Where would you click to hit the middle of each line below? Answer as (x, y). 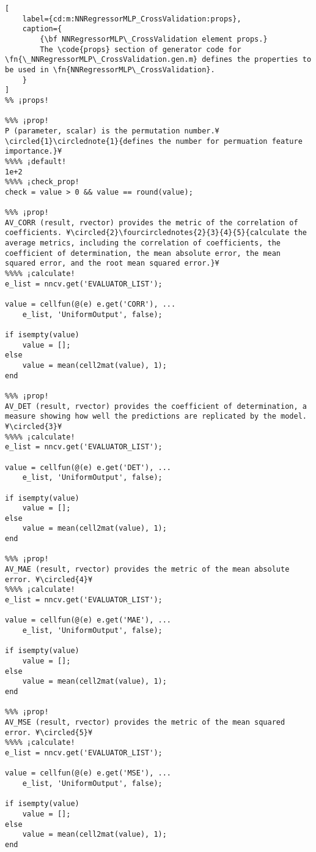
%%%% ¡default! (36, 161)
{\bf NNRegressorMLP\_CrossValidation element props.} (154, 39)
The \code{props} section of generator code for (141, 49)
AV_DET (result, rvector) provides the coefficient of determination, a (156, 406)
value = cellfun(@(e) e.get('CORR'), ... (90, 305)
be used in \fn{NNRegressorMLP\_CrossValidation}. (110, 69)
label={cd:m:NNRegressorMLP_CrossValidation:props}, (132, 19)
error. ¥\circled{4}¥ (49, 579)
